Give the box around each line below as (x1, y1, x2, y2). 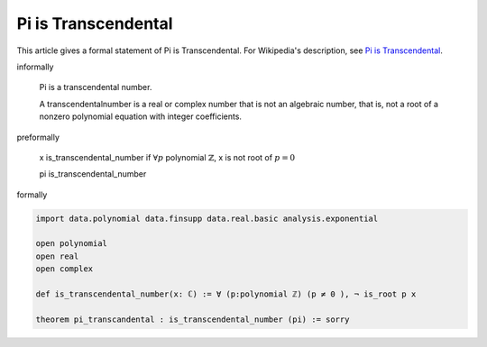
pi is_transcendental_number (39, 169, 147, 179)
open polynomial (35, 239, 108, 249)
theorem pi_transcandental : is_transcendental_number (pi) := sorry (35, 314, 350, 324)
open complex (35, 264, 94, 274)
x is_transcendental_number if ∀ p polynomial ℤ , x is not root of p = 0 (39, 151, 296, 162)
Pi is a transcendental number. (39, 82, 152, 93)
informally (16, 61, 54, 72)
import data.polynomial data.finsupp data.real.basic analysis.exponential (35, 213, 379, 224)
